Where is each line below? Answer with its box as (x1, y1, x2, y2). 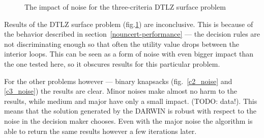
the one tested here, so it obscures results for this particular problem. (4, 58, 220, 69)
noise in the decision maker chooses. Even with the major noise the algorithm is (4, 115, 253, 126)
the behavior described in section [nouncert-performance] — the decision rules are (4, 29, 260, 39)
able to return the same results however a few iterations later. (4, 125, 197, 136)
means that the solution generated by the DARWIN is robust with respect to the (4, 105, 256, 116)
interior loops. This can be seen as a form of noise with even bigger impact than (4, 48, 254, 59)
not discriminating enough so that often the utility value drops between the (4, 38, 239, 49)
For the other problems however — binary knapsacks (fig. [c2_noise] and (4, 75, 232, 86)
